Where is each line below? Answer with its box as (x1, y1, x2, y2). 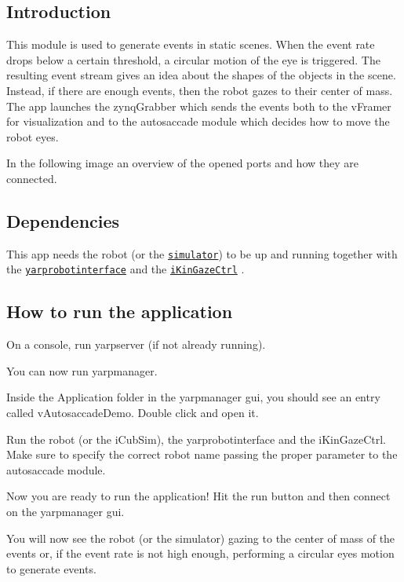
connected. (6, 170, 57, 186)
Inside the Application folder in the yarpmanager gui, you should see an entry (6, 389, 380, 405)
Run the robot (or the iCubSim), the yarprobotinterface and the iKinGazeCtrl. (6, 430, 386, 447)
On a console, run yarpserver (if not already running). (6, 336, 266, 353)
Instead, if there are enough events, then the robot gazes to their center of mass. (6, 82, 393, 98)
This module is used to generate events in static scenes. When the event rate (6, 36, 375, 53)
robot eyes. (6, 128, 59, 145)
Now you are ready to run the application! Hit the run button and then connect (6, 488, 391, 504)
